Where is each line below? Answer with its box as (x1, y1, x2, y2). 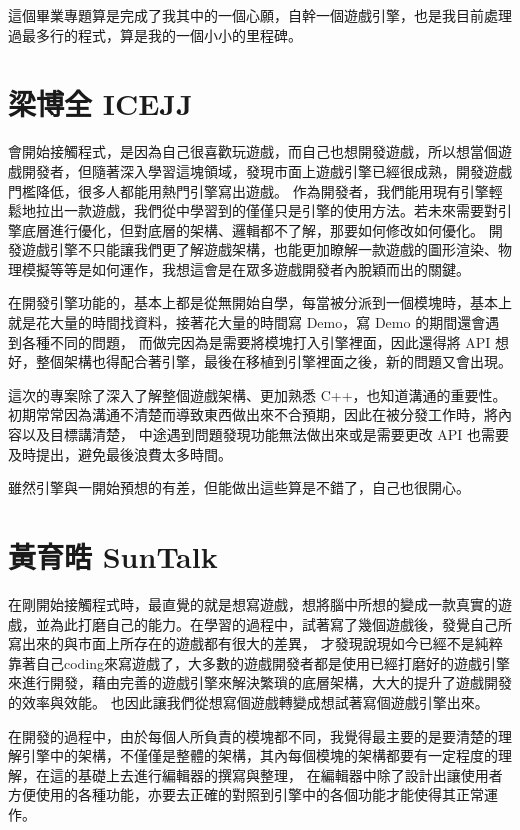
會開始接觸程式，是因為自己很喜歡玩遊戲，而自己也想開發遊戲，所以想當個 (8, 141, 498, 162)
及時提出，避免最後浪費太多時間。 (8, 443, 232, 464)
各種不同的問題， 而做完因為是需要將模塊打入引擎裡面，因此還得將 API (21, 331, 491, 352)
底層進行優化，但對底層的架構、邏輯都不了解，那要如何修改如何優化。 (21, 219, 484, 240)
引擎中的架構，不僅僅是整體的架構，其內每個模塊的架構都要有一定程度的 (21, 745, 498, 766)
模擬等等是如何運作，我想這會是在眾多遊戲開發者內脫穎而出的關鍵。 (21, 258, 470, 279)
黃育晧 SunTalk (8, 536, 218, 576)
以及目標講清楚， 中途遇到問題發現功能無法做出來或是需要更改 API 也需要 (21, 424, 510, 445)
